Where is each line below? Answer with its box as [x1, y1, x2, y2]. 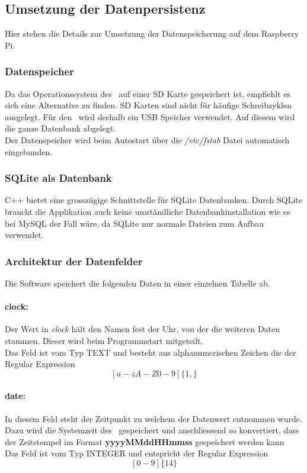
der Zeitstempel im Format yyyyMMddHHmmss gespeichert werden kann [5, 435, 284, 448]
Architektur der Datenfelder [5, 253, 143, 268]
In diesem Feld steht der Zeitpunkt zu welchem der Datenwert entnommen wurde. [5, 412, 302, 424]
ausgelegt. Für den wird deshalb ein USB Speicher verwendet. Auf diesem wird [5, 110, 295, 123]
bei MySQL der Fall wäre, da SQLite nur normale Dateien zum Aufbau [5, 217, 264, 229]
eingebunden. [5, 145, 53, 157]
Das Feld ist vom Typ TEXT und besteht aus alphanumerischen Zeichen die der [5, 346, 296, 358]
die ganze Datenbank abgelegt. [5, 122, 116, 134]
